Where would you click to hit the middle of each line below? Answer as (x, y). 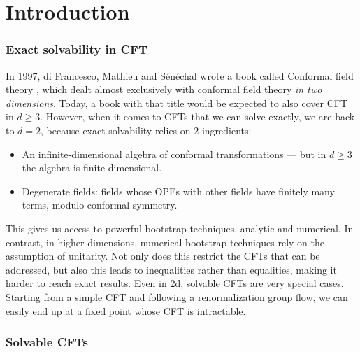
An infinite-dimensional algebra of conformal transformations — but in (174, 154)
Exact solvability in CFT (77, 49)
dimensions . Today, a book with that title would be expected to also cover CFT (177, 103)
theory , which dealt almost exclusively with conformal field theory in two (164, 89)
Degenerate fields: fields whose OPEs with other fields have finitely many (178, 191)
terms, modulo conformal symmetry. (100, 205)
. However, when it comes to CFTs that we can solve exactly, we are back (197, 117)
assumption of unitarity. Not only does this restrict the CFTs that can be (163, 256)
